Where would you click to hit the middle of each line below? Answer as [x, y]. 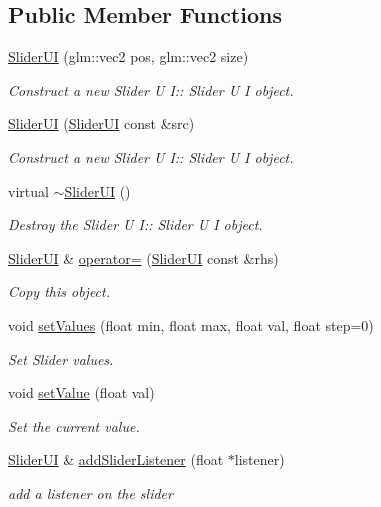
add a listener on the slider [90, 492]
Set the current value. [74, 425]
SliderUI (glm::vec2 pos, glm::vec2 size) [128, 56]
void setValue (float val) [81, 392]
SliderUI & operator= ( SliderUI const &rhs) [143, 257]
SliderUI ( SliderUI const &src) [101, 123]
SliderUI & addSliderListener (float [116, 459]
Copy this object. [59, 291]
